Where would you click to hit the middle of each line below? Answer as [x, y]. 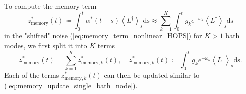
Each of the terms [32, 75]
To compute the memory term [50, 6]
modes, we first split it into [46, 46]
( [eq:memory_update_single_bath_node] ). [71, 85]
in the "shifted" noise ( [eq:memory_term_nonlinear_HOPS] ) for [103, 36]
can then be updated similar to [152, 75]
